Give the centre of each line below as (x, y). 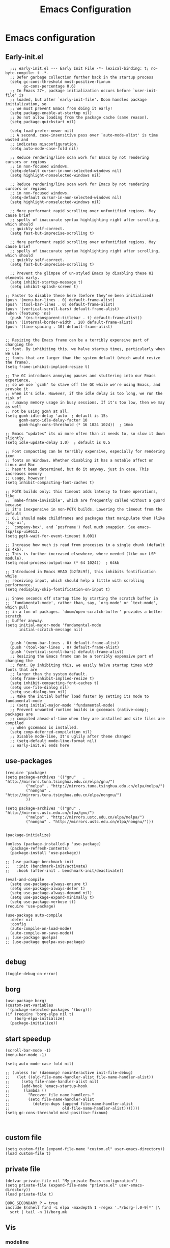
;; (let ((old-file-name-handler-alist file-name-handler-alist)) (79, 1077)
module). (15, 558)
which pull (17, 607)
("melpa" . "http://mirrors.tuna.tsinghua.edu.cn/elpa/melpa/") (95, 786)
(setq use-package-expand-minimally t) (52, 897)
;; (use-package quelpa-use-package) (45, 942)
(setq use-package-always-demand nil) (51, 893)
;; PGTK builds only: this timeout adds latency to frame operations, (82, 492)
